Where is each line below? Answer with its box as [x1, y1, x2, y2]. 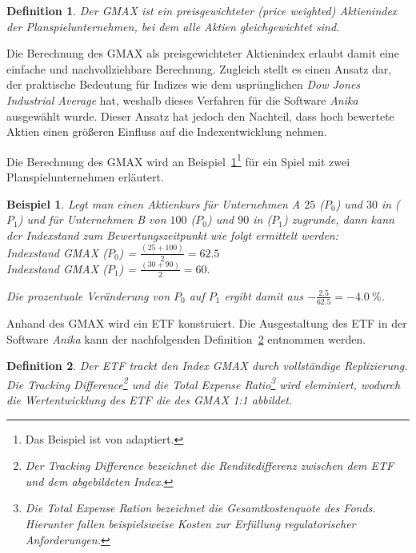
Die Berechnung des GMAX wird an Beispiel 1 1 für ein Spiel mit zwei [6, 150, 350, 169]
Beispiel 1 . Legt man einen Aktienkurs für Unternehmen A [6, 195, 301, 212]
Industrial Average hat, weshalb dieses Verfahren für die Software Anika [6, 91, 358, 108]
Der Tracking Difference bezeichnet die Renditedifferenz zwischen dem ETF [25, 457, 394, 474]
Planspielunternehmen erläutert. [6, 169, 164, 185]
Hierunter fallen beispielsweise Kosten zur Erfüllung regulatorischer [25, 515, 356, 531]
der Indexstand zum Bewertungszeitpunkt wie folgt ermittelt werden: [6, 226, 338, 243]
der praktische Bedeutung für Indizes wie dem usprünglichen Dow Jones [6, 76, 361, 93]
